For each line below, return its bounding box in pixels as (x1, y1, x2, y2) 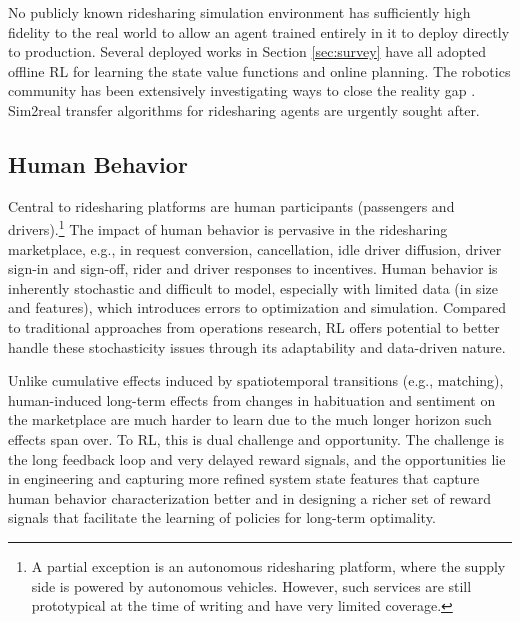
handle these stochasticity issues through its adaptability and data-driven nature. (8, 336, 506, 357)
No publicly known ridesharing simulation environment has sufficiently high (8, 2, 471, 22)
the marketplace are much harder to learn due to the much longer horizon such (8, 409, 492, 430)
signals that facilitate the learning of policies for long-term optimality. (8, 507, 436, 528)
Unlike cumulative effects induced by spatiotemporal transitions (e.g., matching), (8, 370, 504, 391)
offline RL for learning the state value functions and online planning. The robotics (8, 60, 511, 81)
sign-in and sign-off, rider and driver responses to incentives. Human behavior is (8, 258, 498, 279)
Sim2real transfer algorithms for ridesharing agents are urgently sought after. (8, 99, 480, 120)
